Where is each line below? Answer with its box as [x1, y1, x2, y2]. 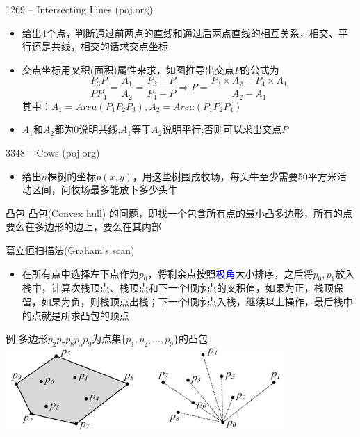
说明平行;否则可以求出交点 [162, 122, 282, 136]
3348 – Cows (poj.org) [6, 145, 100, 160]
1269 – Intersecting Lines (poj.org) [6, 2, 153, 16]
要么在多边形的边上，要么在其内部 [6, 219, 161, 234]
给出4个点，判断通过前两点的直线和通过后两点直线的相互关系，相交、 [22, 25, 338, 40]
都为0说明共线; [54, 122, 121, 136]
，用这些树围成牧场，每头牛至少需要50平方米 [132, 168, 337, 183]
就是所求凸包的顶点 [41, 308, 129, 322]
